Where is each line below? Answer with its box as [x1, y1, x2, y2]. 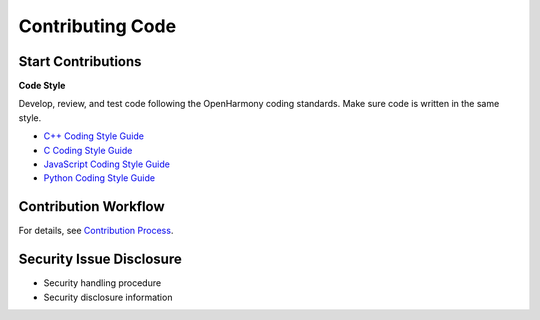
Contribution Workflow [18, 198, 165, 215]
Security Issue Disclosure [18, 251, 182, 268]
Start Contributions [18, 53, 142, 70]
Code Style [18, 80, 66, 92]
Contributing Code [18, 15, 177, 37]
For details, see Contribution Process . [18, 225, 174, 237]
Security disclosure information [43, 291, 173, 303]
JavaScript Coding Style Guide [43, 158, 170, 170]
